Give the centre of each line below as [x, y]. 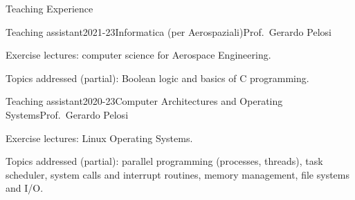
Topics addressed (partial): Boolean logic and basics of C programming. [157, 78]
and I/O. [25, 188]
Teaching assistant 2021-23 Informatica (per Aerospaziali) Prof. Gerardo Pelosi [169, 31]
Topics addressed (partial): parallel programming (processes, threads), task [164, 161]
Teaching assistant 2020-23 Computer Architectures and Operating [144, 101]
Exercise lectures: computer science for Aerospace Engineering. [138, 55]
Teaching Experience [49, 8]
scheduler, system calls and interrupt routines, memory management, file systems [177, 174]
